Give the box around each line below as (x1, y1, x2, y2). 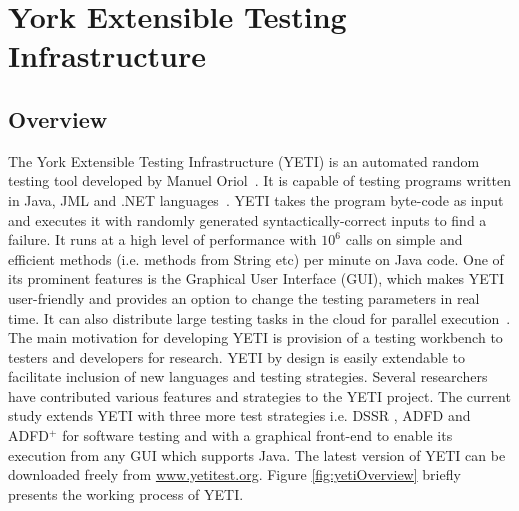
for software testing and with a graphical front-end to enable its (62, 425, 453, 446)
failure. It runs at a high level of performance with (8, 229, 317, 250)
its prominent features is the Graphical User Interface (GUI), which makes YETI (8, 268, 504, 289)
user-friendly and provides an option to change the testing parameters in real (8, 287, 480, 308)
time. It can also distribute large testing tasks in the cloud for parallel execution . (8, 307, 511, 328)
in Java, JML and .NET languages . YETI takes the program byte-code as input (8, 189, 504, 210)
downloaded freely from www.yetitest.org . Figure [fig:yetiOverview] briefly (8, 464, 461, 485)
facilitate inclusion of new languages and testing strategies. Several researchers (8, 366, 488, 387)
